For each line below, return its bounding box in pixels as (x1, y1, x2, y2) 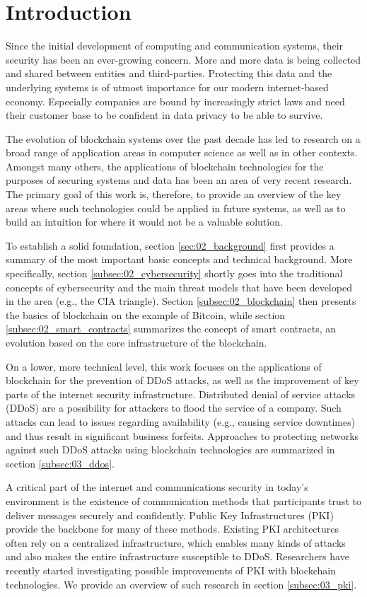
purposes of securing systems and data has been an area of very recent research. (6, 173, 352, 187)
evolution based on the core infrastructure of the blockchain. (6, 335, 267, 349)
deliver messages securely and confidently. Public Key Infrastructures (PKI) (6, 507, 334, 522)
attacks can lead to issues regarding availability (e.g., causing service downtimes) (6, 414, 356, 429)
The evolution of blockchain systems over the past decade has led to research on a (6, 131, 361, 146)
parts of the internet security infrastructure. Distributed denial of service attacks (6, 386, 356, 401)
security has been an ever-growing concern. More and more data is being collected (6, 52, 361, 66)
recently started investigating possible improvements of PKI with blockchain (6, 562, 336, 577)
